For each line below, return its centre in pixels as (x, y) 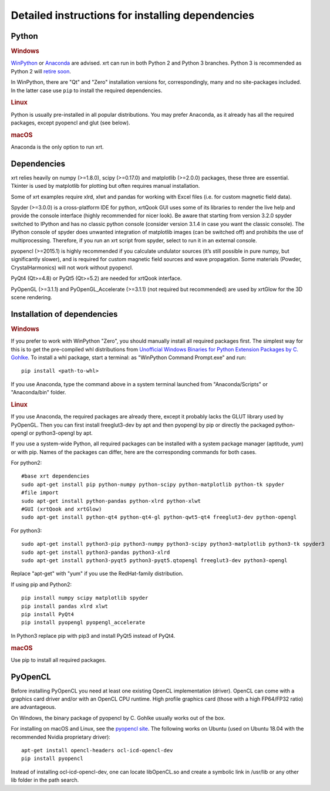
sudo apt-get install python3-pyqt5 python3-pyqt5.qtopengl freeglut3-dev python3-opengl (154, 560)
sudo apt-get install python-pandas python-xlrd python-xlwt (111, 501)
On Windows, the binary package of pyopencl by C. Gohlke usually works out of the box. (118, 718)
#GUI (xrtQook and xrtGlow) (62, 509)
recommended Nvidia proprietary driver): (61, 737)
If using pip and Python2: (41, 584)
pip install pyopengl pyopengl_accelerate (83, 623)
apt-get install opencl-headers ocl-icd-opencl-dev (97, 751)
